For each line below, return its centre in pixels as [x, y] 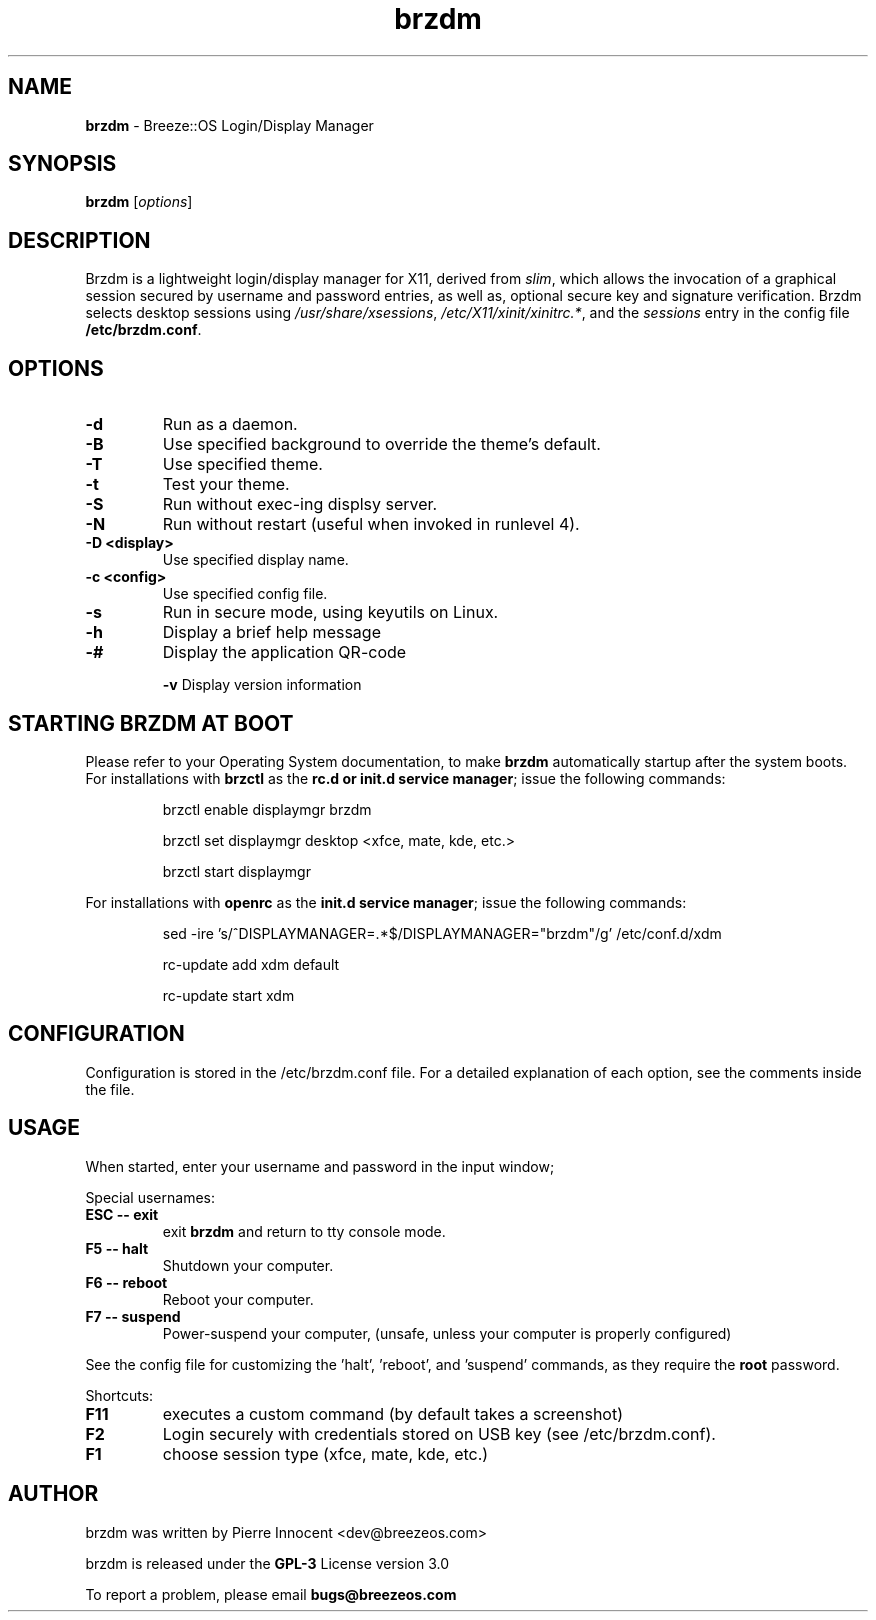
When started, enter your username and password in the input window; [320, 1166]
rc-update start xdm [228, 995]
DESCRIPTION [79, 240]
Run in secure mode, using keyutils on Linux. [330, 612]
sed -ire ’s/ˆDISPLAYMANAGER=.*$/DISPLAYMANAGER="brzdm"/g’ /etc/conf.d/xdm [442, 933]
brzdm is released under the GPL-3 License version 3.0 [267, 1563]
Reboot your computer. [238, 1299]
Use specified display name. [255, 560]
